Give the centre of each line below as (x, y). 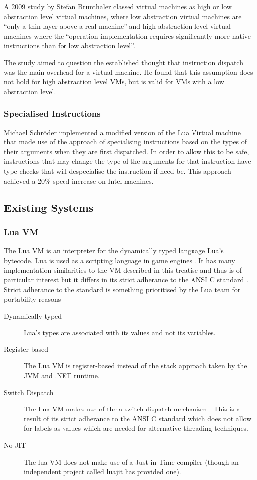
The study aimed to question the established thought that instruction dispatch (124, 62)
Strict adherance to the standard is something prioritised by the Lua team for (122, 289)
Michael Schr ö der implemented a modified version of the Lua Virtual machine (122, 132)
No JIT (15, 445)
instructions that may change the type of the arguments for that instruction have (128, 161)
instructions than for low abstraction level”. (70, 45)
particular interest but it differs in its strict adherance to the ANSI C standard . (126, 279)
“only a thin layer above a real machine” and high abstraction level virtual (117, 26)
